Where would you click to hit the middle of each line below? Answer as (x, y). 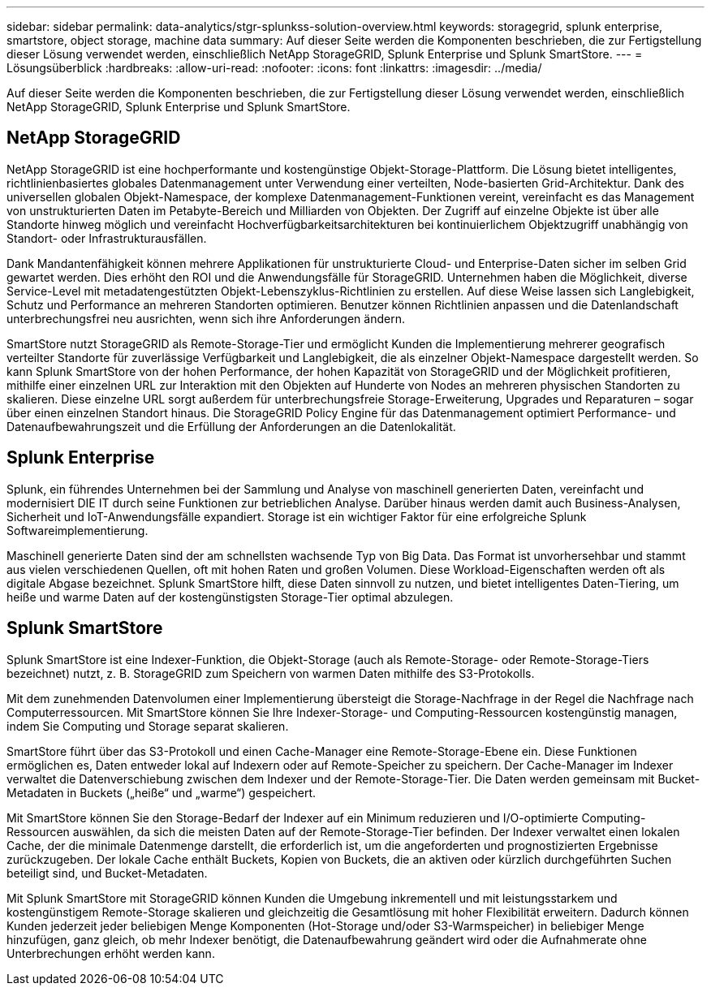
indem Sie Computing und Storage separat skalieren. (148, 726)
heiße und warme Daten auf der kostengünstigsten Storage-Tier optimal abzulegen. (230, 597)
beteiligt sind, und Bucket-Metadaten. (107, 873)
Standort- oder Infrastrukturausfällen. (107, 238)
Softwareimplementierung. (78, 530)
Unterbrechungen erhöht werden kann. (111, 953)
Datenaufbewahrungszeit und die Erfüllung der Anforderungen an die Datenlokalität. (231, 426)
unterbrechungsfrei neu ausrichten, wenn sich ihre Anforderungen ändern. (206, 318)
